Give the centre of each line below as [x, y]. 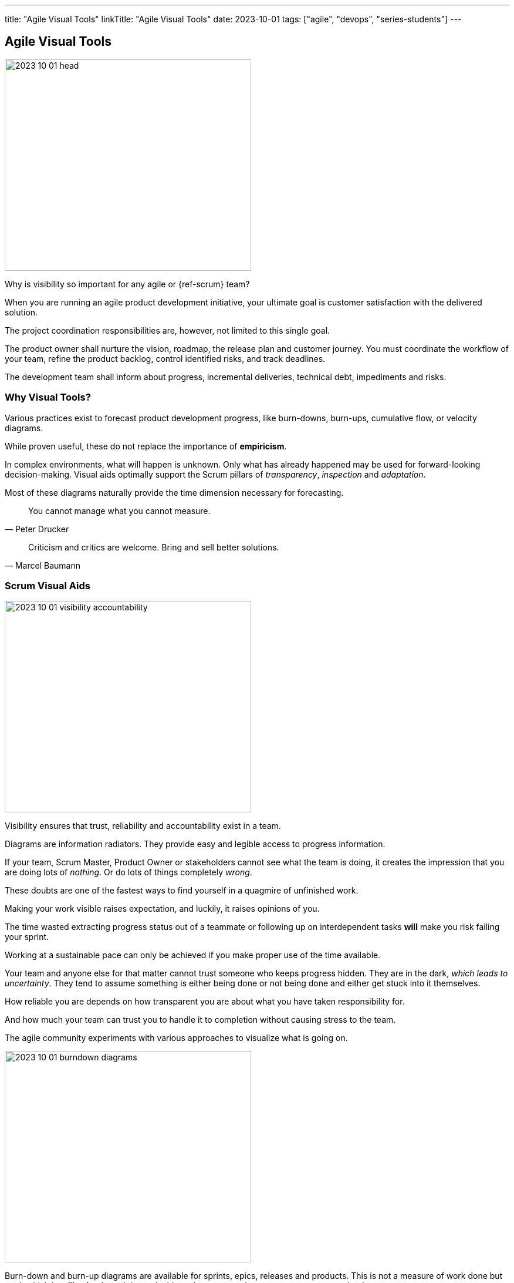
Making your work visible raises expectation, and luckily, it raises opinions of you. [162, 909]
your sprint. [27, 937]
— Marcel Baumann [43, 565]
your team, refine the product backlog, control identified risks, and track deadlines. [165, 358]
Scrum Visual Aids [48, 585]
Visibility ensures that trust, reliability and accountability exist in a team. [143, 826]
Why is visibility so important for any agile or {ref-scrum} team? [127, 284]
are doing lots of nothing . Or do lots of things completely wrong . [128, 872]
